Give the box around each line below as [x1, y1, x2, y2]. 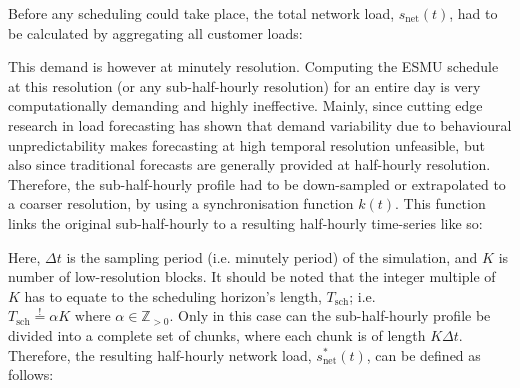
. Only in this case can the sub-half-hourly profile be [169, 305, 491, 326]
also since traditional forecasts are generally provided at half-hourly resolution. [8, 154, 491, 175]
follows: [8, 364, 54, 385]
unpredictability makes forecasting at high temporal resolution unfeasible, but [8, 134, 485, 155]
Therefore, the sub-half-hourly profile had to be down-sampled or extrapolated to [8, 173, 506, 194]
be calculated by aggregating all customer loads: [8, 22, 303, 43]
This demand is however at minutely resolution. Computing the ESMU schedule [8, 56, 499, 77]
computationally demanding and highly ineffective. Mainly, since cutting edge [8, 95, 483, 116]
